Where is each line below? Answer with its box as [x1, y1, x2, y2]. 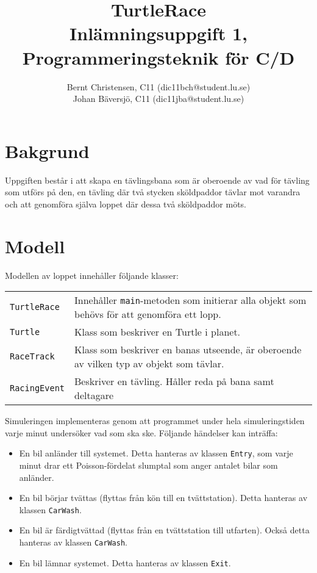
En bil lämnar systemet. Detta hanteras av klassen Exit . [19, 556, 231, 569]
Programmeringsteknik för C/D [22, 45, 295, 70]
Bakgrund [5, 138, 90, 163]
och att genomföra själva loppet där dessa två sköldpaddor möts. [5, 197, 247, 210]
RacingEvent [10, 383, 65, 394]
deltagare [74, 388, 114, 403]
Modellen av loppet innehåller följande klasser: [5, 268, 179, 281]
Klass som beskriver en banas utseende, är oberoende [74, 342, 302, 357]
